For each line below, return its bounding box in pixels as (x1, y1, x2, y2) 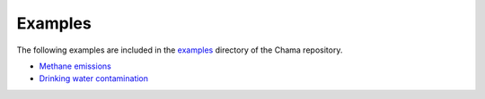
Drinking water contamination (39, 73, 148, 84)
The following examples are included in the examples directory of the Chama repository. (16, 45, 343, 55)
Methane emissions (39, 61, 111, 71)
